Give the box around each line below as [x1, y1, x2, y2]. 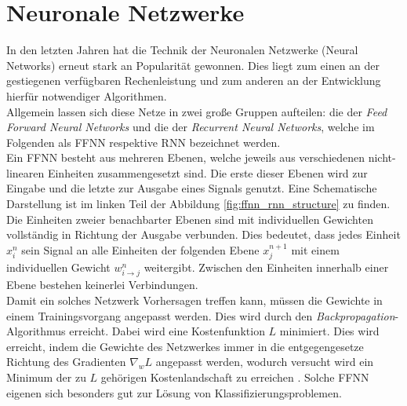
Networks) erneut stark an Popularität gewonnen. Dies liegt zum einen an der [6, 57, 380, 73]
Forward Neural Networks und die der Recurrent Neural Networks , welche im [6, 119, 375, 135]
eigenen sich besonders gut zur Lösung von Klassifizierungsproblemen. [6, 384, 342, 401]
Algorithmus [6, 323, 66, 339]
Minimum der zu [6, 368, 86, 385]
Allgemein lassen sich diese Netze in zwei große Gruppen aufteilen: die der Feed [6, 103, 387, 119]
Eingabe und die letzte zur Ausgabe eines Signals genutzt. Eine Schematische [6, 180, 377, 196]
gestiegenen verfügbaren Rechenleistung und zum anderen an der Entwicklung [6, 72, 381, 89]
